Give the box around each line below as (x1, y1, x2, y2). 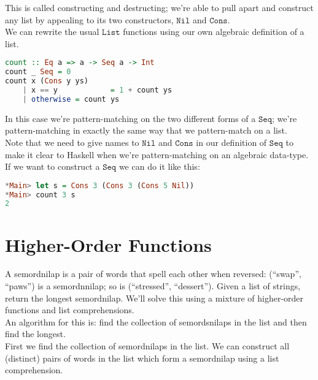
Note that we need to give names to (5, 135, 139, 148)
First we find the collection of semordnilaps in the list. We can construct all (5, 340, 290, 352)
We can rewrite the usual (5, 25, 99, 38)
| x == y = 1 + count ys (22, 86, 173, 94)
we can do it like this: (118, 160, 200, 173)
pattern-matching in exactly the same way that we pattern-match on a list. (5, 124, 287, 137)
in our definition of (196, 135, 267, 148)
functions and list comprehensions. (5, 303, 134, 316)
